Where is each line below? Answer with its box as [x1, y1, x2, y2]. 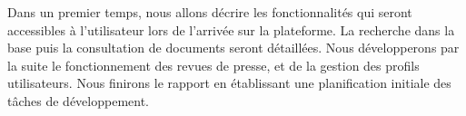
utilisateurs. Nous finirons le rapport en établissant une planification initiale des [7, 73, 451, 92]
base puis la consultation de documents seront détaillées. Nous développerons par [7, 38, 460, 57]
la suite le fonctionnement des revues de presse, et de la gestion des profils [7, 55, 420, 74]
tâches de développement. [7, 91, 150, 110]
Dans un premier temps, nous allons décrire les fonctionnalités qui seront [7, 3, 412, 21]
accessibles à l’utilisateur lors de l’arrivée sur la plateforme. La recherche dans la [7, 20, 455, 39]
